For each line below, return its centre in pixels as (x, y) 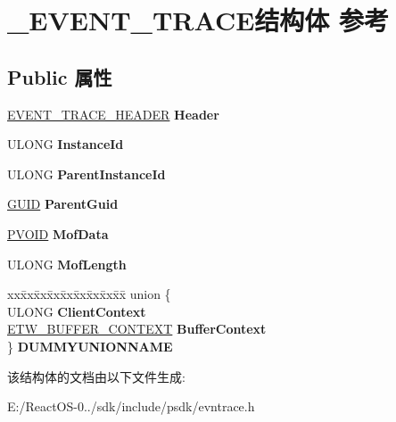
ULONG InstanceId (66, 144)
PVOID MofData (58, 233)
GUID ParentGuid (63, 204)
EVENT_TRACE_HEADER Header (113, 114)
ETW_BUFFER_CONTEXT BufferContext (137, 329)
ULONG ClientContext (77, 311)
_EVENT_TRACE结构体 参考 (198, 20)
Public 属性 (60, 76)
